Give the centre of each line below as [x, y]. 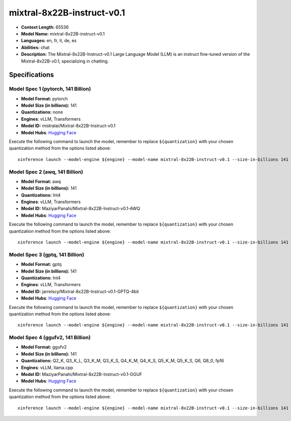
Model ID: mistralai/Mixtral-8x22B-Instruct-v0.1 [68, 126]
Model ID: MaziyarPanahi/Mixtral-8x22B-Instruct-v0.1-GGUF [82, 374]
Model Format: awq [41, 181]
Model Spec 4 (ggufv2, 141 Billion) [50, 338]
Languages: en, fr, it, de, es [49, 41]
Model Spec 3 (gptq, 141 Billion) [47, 255]
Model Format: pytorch [44, 98]
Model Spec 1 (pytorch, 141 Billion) [50, 89]
